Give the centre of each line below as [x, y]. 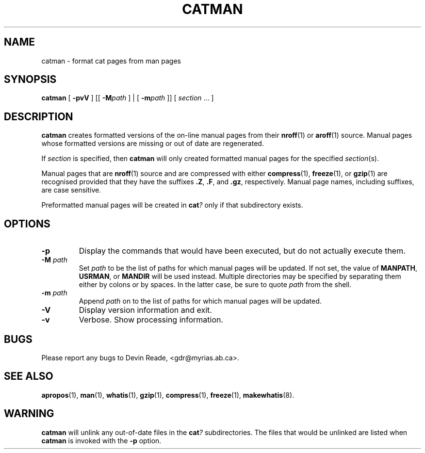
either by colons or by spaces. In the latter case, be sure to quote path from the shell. [215, 285]
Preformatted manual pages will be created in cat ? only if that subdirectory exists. [172, 205]
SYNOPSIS [30, 80]
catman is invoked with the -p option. [101, 440]
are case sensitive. [71, 190]
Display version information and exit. [145, 310]
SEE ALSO [29, 376]
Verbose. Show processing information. [151, 320]
